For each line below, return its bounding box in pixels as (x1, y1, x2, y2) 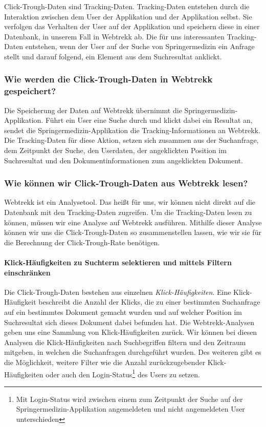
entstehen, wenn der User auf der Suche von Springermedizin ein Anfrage (25, 41, 255, 52)
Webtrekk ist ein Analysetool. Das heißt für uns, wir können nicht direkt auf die (4, 197, 256, 207)
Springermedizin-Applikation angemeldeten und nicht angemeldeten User (16, 403, 245, 414)
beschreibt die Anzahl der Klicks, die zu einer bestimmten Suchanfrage (38, 296, 260, 307)
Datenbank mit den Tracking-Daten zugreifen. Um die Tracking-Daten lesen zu (4, 207, 252, 218)
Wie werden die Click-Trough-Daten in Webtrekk (4, 73, 213, 86)
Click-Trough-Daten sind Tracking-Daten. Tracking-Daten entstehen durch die (4, 1, 250, 11)
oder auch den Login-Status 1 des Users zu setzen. (46, 367, 200, 379)
